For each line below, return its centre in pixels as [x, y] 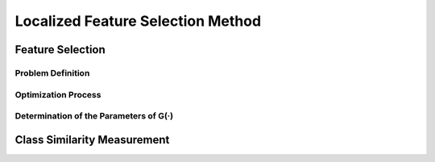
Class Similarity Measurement [92, 140]
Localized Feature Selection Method [138, 21]
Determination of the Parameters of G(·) [94, 116]
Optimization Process [58, 94]
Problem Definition [52, 73]
